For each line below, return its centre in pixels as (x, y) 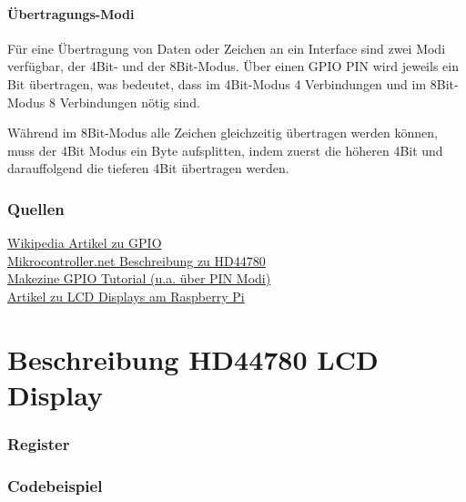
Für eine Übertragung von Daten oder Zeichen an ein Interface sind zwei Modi (227, 48)
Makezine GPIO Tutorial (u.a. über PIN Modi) (139, 278)
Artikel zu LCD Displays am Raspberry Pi (126, 296)
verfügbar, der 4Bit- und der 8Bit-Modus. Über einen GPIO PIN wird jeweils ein (233, 66)
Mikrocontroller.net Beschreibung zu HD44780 (137, 260)
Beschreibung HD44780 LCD (193, 359)
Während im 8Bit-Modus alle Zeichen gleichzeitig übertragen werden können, (223, 133)
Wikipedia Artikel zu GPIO (85, 243)
